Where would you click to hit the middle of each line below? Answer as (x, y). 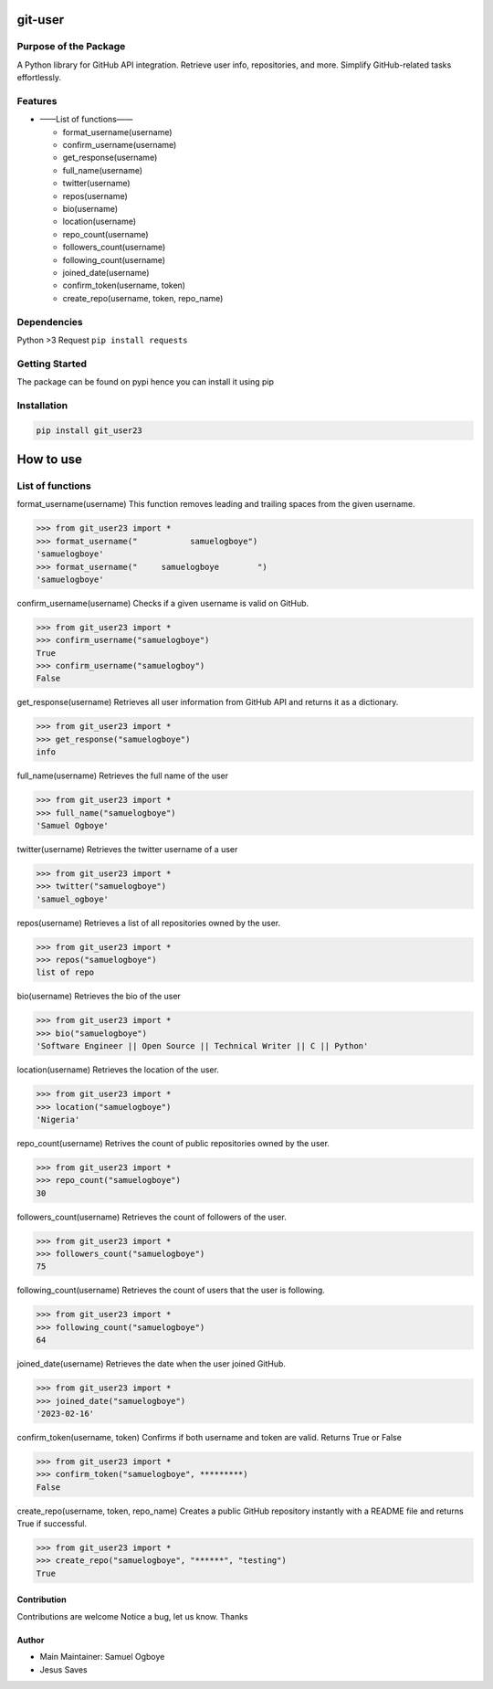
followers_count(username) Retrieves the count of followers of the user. (152, 1217)
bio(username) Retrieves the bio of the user (99, 997)
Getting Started (52, 364)
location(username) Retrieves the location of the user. (118, 1070)
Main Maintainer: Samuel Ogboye (102, 1657)
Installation (42, 405)
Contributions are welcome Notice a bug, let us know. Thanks (132, 1616)
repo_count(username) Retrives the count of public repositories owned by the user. (173, 1143)
